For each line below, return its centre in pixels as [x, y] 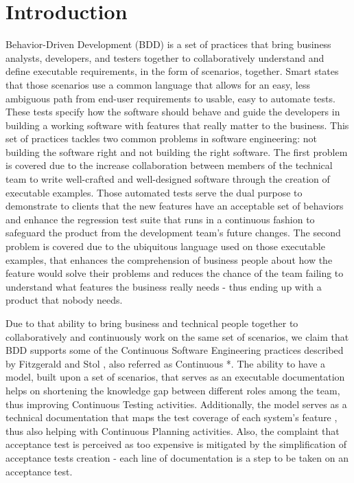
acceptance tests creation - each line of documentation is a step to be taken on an [177, 457]
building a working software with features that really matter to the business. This [177, 125]
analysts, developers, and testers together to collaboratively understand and [165, 57]
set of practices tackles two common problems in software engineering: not [161, 138]
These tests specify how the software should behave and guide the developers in [173, 112]
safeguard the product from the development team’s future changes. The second [173, 233]
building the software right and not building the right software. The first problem [177, 151]
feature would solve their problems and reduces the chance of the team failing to [175, 273]
